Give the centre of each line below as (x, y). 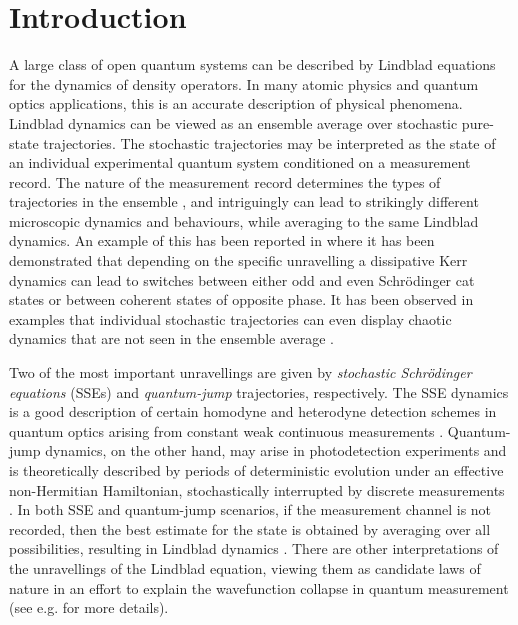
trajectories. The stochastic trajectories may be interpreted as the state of (269, 142)
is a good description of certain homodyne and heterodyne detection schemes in (253, 411)
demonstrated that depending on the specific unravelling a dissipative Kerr (238, 260)
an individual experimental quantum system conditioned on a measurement (240, 162)
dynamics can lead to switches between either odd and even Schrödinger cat (242, 279)
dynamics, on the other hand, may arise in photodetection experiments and (276, 450)
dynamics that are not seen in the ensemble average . (171, 338)
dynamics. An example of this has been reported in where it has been (222, 240)
